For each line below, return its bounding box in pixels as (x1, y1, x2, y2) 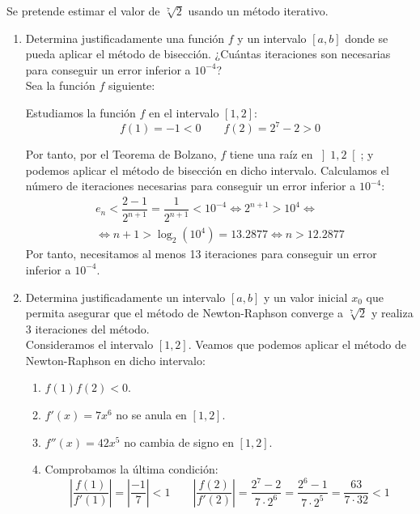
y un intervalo (237, 29, 307, 46)
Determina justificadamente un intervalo (25, 288, 226, 305)
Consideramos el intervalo (25, 336, 154, 353)
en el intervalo (149, 104, 219, 121)
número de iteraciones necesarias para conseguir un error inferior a (25, 177, 356, 194)
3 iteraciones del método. (25, 320, 150, 337)
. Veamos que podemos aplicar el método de (188, 336, 406, 353)
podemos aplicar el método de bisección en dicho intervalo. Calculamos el (25, 161, 389, 178)
